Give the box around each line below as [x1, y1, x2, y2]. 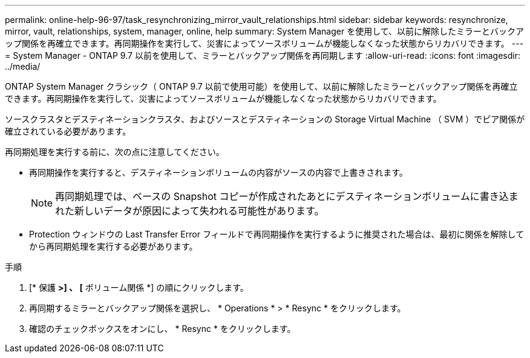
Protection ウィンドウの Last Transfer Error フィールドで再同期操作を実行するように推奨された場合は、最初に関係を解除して [29, 229, 525, 239]
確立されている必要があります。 [5, 126, 131, 136]
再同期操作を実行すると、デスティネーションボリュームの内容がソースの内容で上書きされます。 [29, 167, 408, 177]
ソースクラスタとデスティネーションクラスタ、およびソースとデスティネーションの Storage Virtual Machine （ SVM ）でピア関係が [5, 114, 525, 124]
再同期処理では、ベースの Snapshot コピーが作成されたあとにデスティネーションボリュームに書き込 [55, 190, 509, 202]
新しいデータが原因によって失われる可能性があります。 [74, 205, 324, 217]
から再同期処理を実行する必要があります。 [29, 241, 198, 251]
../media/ [5, 61, 41, 71]
